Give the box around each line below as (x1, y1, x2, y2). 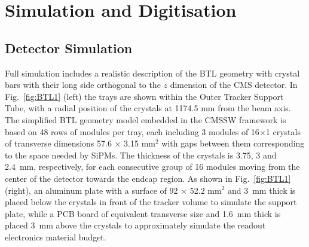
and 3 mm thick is (227, 184, 296, 196)
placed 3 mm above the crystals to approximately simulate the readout (5, 219, 266, 231)
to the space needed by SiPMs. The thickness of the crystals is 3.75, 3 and (5, 148, 277, 161)
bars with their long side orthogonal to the (5, 78, 161, 91)
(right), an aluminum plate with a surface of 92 (5, 184, 178, 196)
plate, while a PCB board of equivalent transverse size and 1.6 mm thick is (5, 207, 281, 219)
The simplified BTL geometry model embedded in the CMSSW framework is (5, 113, 286, 126)
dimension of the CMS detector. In (170, 78, 298, 91)
